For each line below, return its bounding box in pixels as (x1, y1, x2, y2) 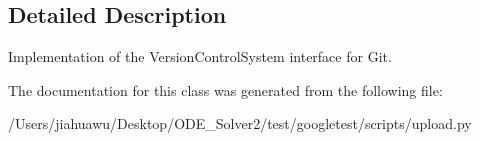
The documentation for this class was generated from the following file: (8, 79, 443, 100)
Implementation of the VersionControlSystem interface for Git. (8, 46, 392, 67)
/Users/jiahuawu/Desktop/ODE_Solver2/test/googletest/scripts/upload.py (8, 113, 472, 134)
